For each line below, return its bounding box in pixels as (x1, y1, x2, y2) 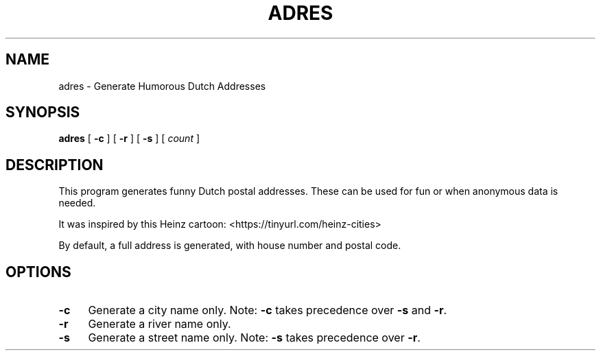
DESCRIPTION (5, 156, 104, 174)
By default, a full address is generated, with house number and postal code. (58, 239, 401, 252)
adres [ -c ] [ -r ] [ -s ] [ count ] (58, 132, 200, 145)
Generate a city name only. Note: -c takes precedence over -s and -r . (88, 303, 447, 318)
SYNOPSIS (5, 104, 80, 121)
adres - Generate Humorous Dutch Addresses (58, 80, 266, 92)
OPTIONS (5, 263, 71, 281)
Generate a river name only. (88, 317, 231, 331)
